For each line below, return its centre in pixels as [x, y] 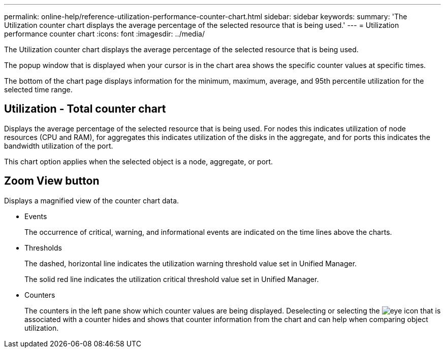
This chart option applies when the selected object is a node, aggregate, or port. [139, 161]
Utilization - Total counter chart [85, 109]
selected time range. [38, 90]
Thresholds [43, 248]
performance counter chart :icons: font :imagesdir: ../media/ [104, 34]
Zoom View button [52, 181]
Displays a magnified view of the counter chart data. [92, 200]
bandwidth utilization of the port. [59, 146]
